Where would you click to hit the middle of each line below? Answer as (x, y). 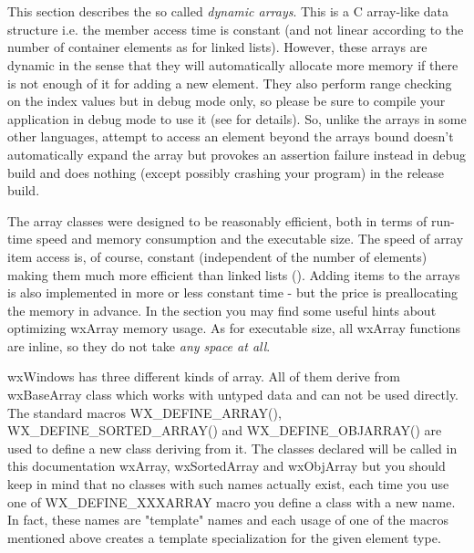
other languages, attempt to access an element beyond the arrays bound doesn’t (231, 136)
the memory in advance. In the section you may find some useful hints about (222, 310)
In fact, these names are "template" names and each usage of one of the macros (228, 520)
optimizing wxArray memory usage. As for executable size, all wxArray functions (234, 328)
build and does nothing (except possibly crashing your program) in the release (226, 172)
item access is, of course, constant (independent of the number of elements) (217, 256)
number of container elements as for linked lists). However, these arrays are (217, 47)
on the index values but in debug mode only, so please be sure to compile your (227, 101)
